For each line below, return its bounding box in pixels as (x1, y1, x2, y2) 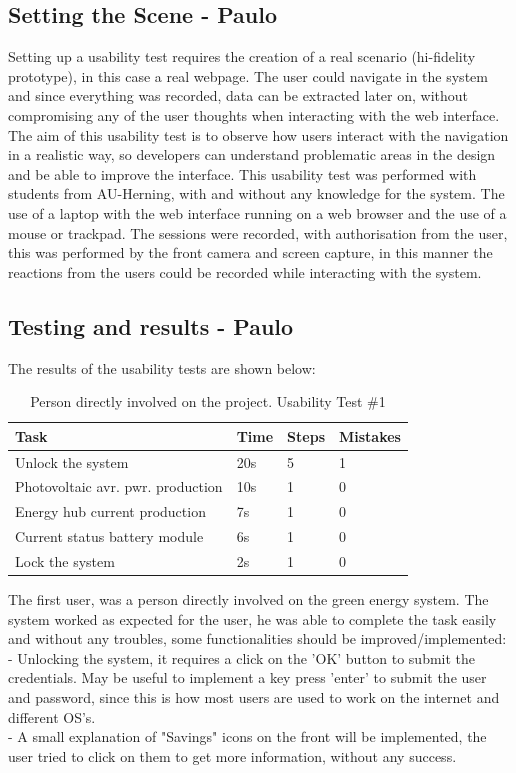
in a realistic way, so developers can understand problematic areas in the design (8, 144, 496, 165)
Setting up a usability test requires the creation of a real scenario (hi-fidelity (8, 46, 476, 67)
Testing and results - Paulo (8, 310, 294, 341)
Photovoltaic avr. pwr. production (15, 476, 223, 497)
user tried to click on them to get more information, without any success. (8, 745, 457, 766)
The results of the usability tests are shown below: (8, 357, 316, 378)
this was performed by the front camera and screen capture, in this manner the (8, 242, 493, 263)
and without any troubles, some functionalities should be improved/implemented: (8, 628, 507, 649)
